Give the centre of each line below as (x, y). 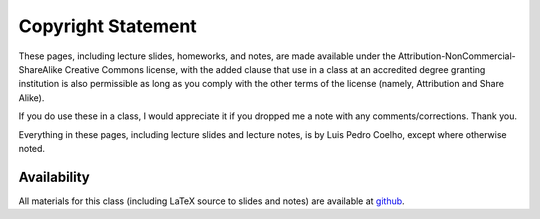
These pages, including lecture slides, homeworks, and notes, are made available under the (207, 56)
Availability (54, 176)
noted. (31, 148)
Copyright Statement (107, 26)
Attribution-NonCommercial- (457, 56)
